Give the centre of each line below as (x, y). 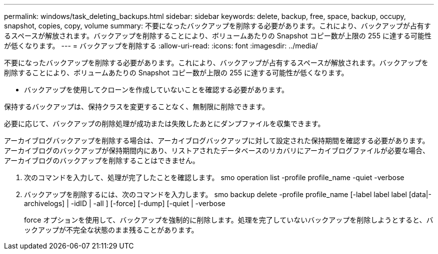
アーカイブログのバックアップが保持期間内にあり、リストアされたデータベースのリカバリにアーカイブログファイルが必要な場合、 (217, 150)
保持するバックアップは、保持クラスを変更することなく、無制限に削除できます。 (136, 107)
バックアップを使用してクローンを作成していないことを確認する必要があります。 (156, 90)
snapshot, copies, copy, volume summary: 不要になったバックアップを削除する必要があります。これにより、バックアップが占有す (217, 26)
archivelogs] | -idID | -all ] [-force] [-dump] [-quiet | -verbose (125, 203)
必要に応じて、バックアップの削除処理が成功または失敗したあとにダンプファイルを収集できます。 (164, 124)
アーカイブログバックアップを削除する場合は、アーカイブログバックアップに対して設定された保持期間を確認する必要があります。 (217, 140)
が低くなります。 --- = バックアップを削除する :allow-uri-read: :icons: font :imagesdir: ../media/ (161, 46)
